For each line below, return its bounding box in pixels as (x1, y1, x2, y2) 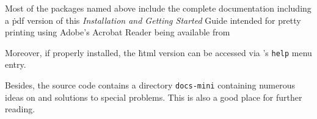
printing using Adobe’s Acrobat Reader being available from (5, 26, 230, 38)
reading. (5, 103, 35, 115)
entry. (5, 58, 26, 71)
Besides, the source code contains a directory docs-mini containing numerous (5, 79, 296, 92)
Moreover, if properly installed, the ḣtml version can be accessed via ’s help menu (5, 46, 312, 59)
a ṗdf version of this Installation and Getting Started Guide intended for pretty (5, 13, 301, 26)
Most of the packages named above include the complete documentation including (5, 2, 312, 14)
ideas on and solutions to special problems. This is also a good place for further (5, 90, 302, 103)
